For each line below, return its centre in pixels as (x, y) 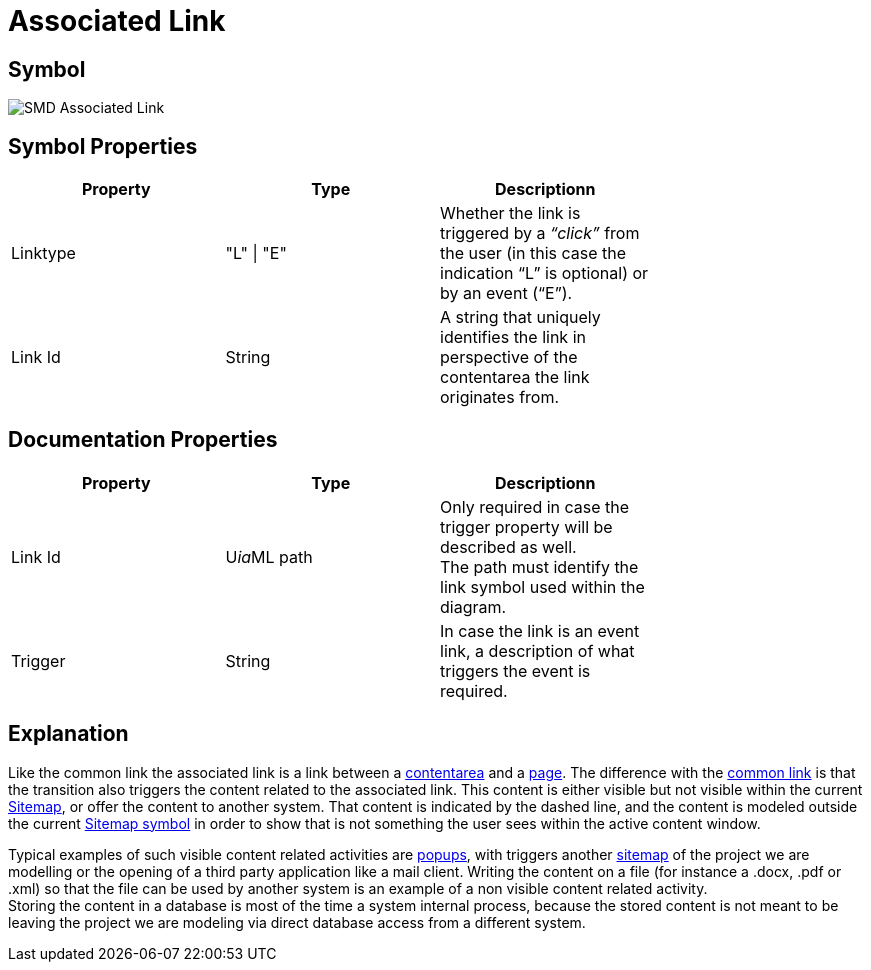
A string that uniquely (520, 317)
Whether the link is (510, 213)
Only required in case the (535, 506)
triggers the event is (515, 670)
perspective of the (509, 357)
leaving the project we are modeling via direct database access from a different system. (297, 922)
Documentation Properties (143, 440)
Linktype (43, 253)
